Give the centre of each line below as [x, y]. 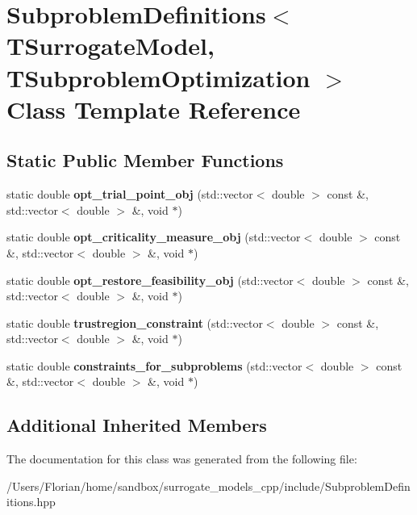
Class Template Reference [154, 109]
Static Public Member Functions [145, 160]
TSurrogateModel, [111, 46]
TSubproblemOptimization [158, 77]
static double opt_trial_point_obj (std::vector [130, 194]
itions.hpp [31, 502]
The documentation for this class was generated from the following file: [182, 459]
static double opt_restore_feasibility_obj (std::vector [150, 280]
